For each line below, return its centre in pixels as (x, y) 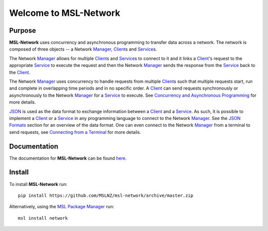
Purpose (23, 30)
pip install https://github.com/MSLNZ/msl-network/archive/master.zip (106, 195)
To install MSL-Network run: (38, 184)
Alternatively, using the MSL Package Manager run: (62, 207)
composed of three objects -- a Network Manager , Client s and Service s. (83, 49)
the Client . (20, 72)
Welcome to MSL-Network (65, 13)
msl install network (43, 218)
